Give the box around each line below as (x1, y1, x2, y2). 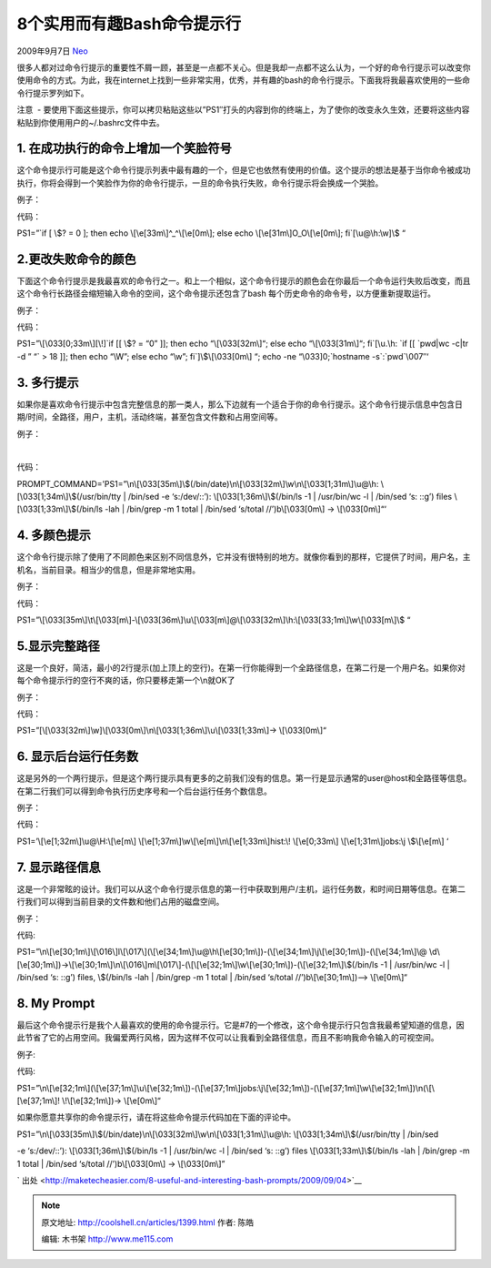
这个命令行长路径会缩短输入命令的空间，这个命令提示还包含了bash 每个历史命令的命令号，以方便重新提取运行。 (16, 288, 436, 299)
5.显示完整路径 (16, 638, 100, 654)
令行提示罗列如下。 (16, 87, 89, 98)
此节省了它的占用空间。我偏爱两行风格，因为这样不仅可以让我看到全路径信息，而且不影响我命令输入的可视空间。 (16, 1032, 439, 1043)
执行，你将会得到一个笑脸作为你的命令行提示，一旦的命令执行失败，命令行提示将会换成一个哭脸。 (16, 178, 384, 188)
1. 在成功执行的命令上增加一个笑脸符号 (16, 141, 232, 157)
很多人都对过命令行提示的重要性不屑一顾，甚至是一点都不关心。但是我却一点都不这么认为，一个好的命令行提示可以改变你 (16, 62, 471, 73)
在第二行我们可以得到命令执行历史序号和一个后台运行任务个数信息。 (16, 786, 272, 796)
